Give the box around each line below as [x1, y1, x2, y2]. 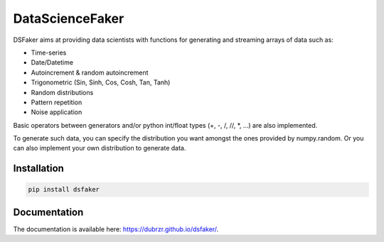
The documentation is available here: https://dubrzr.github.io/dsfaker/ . [13, 224, 219, 233]
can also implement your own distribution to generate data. [13, 144, 186, 153]
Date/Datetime [31, 58, 74, 67]
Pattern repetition [31, 98, 82, 106]
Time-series [31, 48, 67, 57]
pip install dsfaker [28, 185, 100, 194]
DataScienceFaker [13, 11, 124, 26]
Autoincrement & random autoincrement [31, 68, 149, 77]
